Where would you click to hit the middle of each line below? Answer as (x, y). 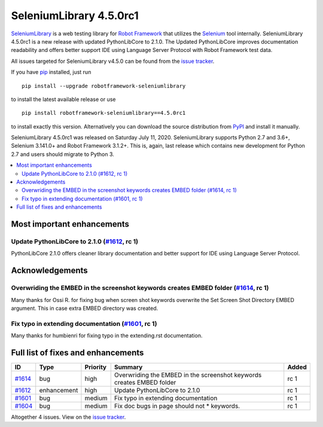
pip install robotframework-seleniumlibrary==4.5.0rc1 (104, 113)
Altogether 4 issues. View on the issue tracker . (68, 417)
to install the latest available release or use (63, 99)
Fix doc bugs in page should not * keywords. (177, 405)
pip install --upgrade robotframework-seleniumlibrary (104, 86)
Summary (128, 367)
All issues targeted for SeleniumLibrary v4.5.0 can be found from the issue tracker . (113, 61)
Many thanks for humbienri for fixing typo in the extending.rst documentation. (107, 335)
